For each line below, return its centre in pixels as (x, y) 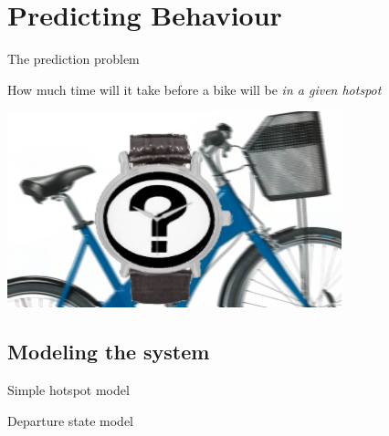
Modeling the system (109, 352)
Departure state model (71, 420)
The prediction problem (74, 59)
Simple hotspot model (68, 390)
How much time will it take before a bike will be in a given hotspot (194, 89)
